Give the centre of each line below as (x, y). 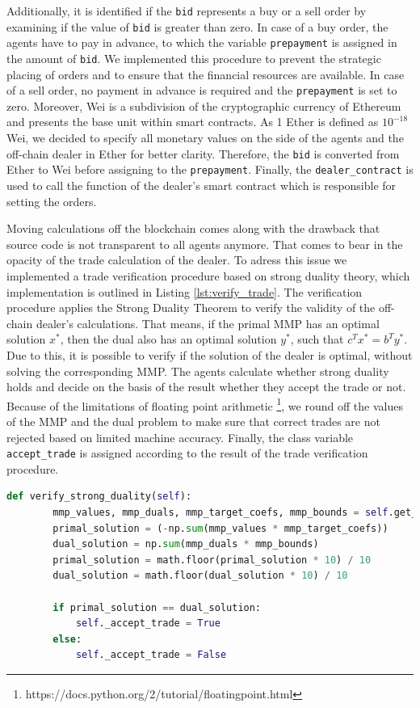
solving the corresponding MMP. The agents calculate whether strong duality (198, 371)
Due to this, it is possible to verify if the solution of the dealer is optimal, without (210, 354)
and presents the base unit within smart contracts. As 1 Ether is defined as (193, 122)
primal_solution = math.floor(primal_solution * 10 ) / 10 (212, 560)
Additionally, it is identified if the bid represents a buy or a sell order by (187, 11)
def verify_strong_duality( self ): (99, 497)
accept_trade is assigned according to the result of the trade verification (187, 453)
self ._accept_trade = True (148, 624)
